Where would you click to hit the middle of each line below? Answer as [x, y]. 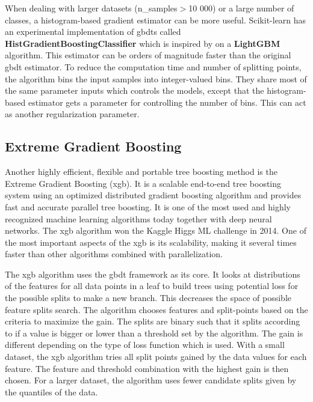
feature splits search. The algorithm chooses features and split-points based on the [156, 309]
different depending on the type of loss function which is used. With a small [145, 345]
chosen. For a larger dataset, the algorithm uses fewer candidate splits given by [151, 380]
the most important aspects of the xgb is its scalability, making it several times [151, 242]
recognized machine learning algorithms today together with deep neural [138, 218]
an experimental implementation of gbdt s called [93, 32]
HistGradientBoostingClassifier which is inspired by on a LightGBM [143, 43]
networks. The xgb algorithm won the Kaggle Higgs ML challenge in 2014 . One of [156, 230]
